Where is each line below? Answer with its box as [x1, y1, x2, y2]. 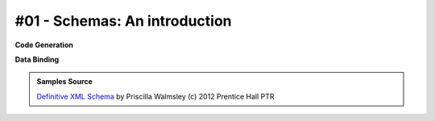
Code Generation [14, 40, 74, 50]
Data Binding [14, 54, 60, 64]
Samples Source [36, 77, 93, 87]
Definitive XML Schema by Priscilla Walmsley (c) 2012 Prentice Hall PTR [36, 91, 275, 101]
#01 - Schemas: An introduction [14, 12, 233, 30]
